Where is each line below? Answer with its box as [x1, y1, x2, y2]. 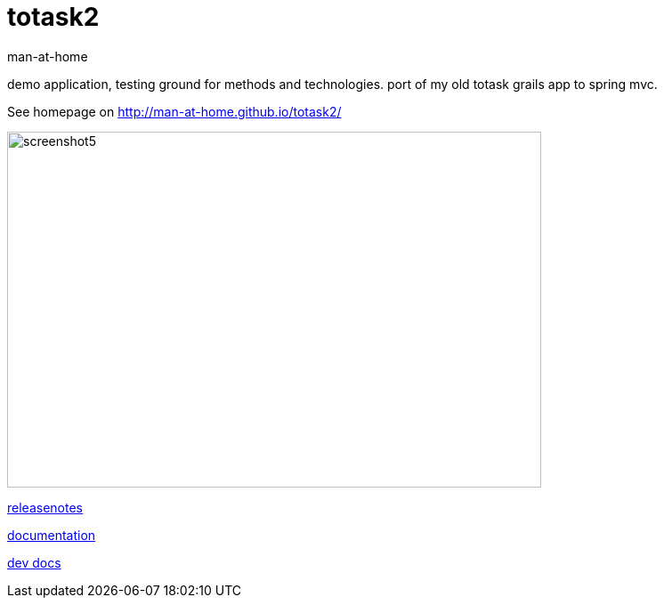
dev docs [7, 554, 61, 570]
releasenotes [7, 499, 83, 515]
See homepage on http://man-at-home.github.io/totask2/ [7, 103, 342, 119]
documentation [7, 527, 96, 543]
